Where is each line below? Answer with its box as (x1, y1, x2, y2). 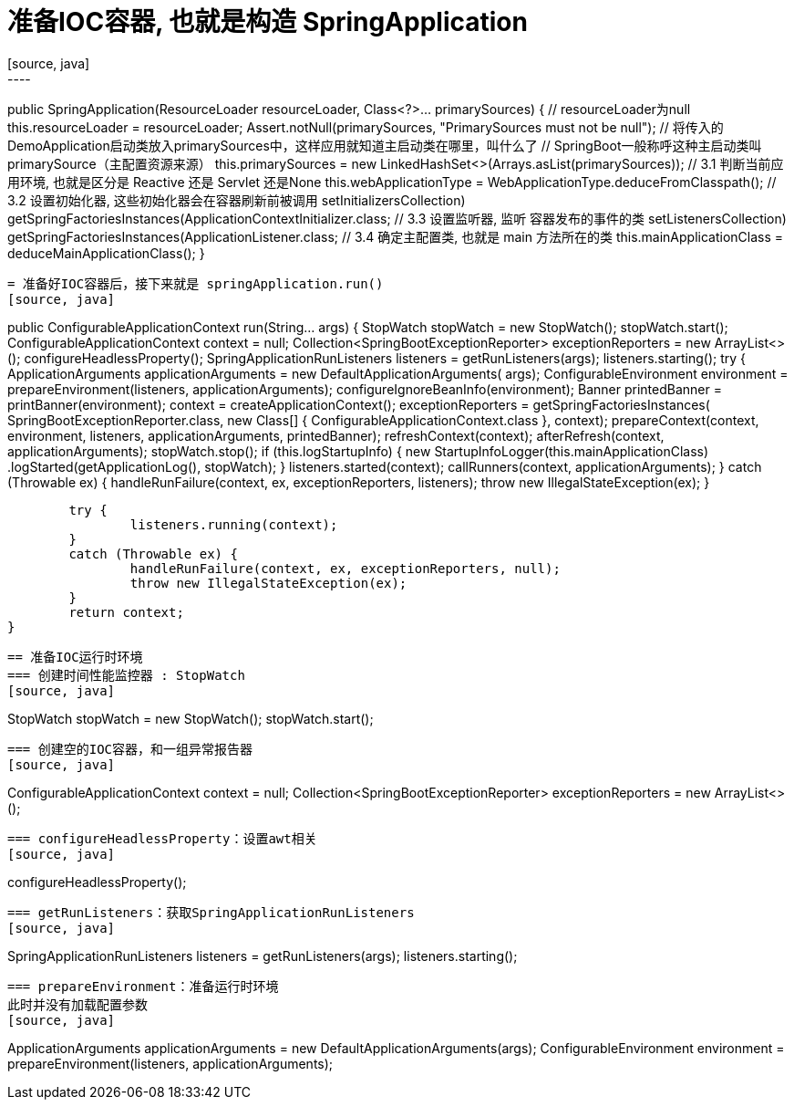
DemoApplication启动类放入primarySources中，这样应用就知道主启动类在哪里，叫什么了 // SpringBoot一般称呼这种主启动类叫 (7, 137, 762, 153)
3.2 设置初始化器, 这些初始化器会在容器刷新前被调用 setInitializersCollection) (7, 192, 466, 208)
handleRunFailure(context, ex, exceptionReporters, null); (129, 560, 561, 576)
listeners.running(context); (129, 517, 338, 532)
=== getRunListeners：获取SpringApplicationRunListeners (7, 904, 415, 920)
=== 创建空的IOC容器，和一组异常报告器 (7, 741, 253, 757)
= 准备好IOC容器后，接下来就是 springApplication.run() (7, 276, 384, 291)
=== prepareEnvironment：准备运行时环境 (7, 978, 279, 994)
